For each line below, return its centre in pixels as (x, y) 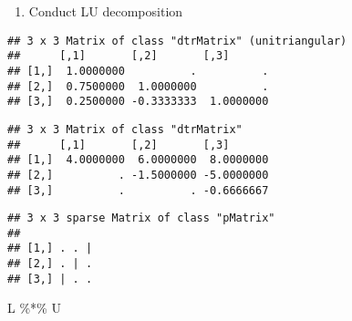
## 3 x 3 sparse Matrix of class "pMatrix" (141, 218)
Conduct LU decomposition (106, 11)
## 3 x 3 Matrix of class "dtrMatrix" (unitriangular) (177, 41)
